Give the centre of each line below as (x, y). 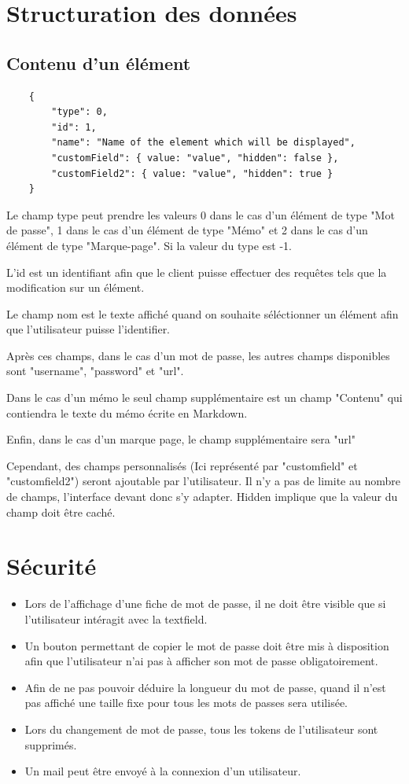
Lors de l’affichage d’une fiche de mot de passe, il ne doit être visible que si (205, 604)
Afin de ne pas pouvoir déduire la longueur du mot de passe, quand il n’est (205, 687)
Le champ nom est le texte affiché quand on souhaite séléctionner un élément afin (203, 313)
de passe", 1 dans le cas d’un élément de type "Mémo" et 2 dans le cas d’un (187, 230)
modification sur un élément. (76, 287)
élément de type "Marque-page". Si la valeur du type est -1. (149, 245)
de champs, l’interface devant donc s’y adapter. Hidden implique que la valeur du (202, 497)
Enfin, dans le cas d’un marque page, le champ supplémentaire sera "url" (181, 439)
